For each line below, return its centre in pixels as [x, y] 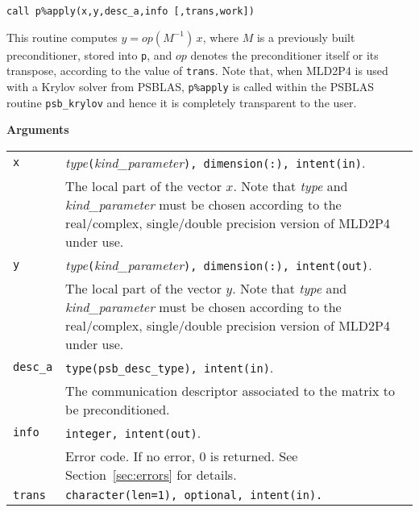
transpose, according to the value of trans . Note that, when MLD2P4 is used [197, 71]
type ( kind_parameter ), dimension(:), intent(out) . [219, 264]
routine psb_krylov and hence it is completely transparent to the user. [182, 102]
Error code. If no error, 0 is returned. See [182, 456]
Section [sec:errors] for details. [151, 474]
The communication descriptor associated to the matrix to [230, 390]
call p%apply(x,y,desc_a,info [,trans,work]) [131, 11]
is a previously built [306, 37]
